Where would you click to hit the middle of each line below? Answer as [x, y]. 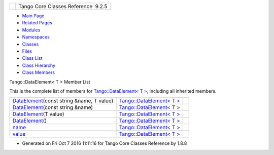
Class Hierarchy [39, 65]
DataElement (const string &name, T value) [63, 101]
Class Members [39, 72]
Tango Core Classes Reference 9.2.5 [63, 6]
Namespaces [36, 37]
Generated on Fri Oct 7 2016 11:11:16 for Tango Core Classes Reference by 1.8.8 [105, 143]
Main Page [33, 16]
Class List [32, 58]
